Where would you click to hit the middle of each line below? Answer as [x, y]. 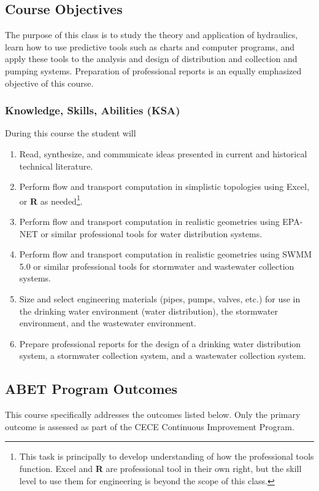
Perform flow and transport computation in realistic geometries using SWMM [166, 254]
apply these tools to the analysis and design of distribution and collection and [151, 59]
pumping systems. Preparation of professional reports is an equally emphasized [153, 70]
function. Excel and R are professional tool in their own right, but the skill [160, 468]
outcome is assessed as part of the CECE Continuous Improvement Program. [150, 426]
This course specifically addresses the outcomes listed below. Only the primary [153, 414]
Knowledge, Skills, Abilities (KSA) [93, 110]
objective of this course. [49, 83]
